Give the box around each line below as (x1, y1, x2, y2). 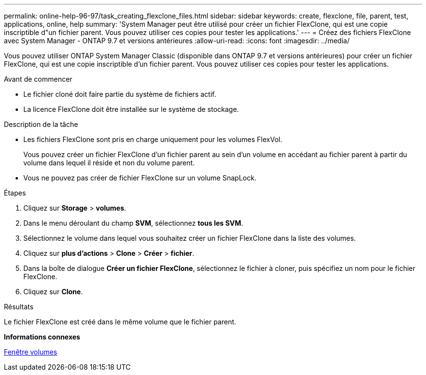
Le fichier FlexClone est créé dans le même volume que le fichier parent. (4, 318, 236, 326)
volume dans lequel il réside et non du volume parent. (23, 159, 195, 167)
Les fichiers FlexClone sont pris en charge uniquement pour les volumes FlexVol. (23, 135, 283, 143)
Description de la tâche (4, 120, 78, 128)
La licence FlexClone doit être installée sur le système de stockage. (23, 105, 239, 113)
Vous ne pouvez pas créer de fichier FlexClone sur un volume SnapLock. (23, 174, 257, 182)
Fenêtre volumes (4, 348, 57, 356)
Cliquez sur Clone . (23, 287, 83, 296)
